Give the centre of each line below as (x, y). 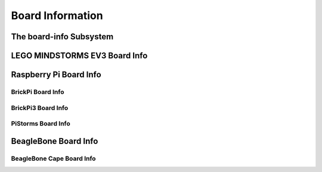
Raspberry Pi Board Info (56, 75)
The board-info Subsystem (62, 37)
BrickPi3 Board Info (40, 108)
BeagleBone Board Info (55, 141)
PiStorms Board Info (41, 124)
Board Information (57, 15)
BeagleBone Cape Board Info (53, 158)
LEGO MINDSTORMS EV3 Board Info (79, 56)
